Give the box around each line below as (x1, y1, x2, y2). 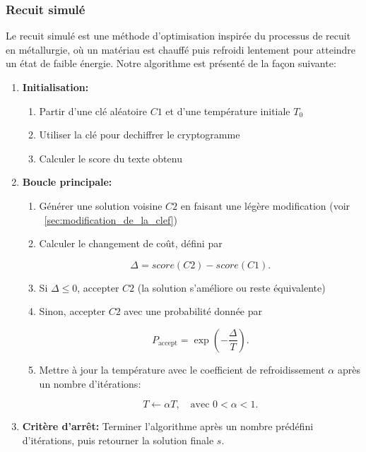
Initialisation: (22, 80, 89, 94)
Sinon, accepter (39, 304, 105, 319)
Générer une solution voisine (39, 198, 163, 213)
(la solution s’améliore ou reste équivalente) (137, 280, 326, 295)
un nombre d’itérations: (39, 376, 141, 391)
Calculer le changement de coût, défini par (39, 236, 223, 251)
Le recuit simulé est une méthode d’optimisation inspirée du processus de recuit (6, 28, 351, 43)
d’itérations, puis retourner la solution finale (22, 432, 214, 447)
